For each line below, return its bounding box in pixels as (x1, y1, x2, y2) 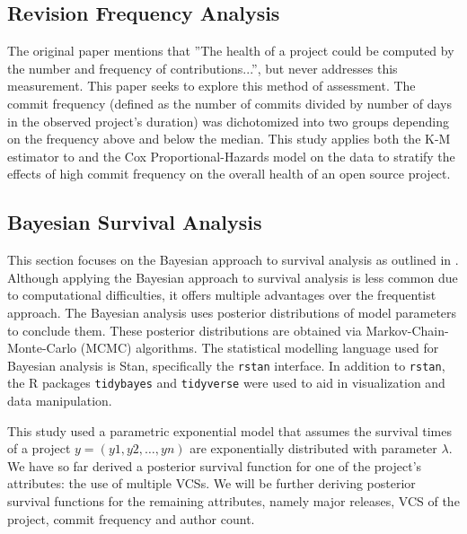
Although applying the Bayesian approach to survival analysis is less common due (7, 267, 458, 286)
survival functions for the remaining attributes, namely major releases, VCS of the (7, 492, 460, 510)
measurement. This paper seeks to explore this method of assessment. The (7, 76, 416, 95)
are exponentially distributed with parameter (189, 439, 437, 458)
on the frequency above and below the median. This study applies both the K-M (7, 129, 451, 148)
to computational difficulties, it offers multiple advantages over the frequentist (7, 285, 436, 304)
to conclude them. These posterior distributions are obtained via (7, 320, 362, 339)
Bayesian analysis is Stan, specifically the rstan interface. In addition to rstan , (7, 355, 445, 374)
